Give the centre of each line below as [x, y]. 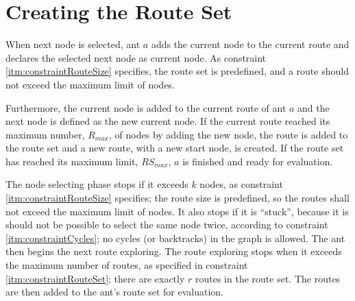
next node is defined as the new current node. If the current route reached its [168, 121]
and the [314, 107]
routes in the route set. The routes [268, 278]
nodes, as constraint [241, 184]
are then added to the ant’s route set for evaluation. [114, 292]
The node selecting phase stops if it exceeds [97, 184]
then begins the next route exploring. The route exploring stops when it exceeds [174, 251]
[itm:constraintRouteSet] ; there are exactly [95, 278]
